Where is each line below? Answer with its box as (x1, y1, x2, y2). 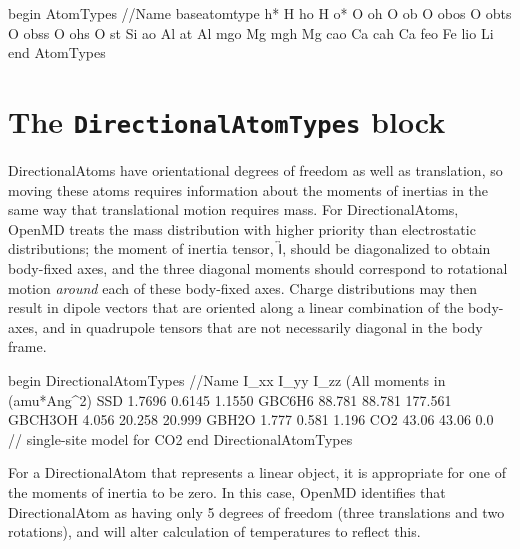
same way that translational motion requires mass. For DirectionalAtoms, (8, 199, 459, 220)
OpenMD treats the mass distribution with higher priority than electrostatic (8, 218, 476, 239)
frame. (8, 336, 47, 357)
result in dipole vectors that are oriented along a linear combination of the (8, 297, 464, 318)
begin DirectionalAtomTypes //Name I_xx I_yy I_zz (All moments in (8, 369, 446, 390)
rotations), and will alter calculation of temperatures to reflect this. (8, 521, 421, 542)
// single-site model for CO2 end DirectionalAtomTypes (8, 428, 353, 449)
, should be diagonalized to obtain (282, 238, 491, 259)
